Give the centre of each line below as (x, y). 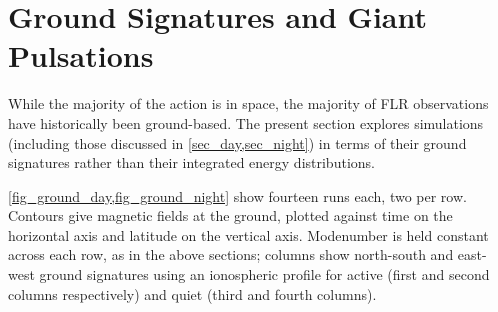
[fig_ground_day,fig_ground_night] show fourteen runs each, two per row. (237, 195)
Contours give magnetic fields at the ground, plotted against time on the (230, 215)
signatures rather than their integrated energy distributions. (191, 162)
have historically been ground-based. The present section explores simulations (246, 122)
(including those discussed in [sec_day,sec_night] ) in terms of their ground (237, 142)
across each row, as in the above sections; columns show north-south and (231, 254)
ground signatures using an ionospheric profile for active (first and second (264, 274)
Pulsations (81, 55)
